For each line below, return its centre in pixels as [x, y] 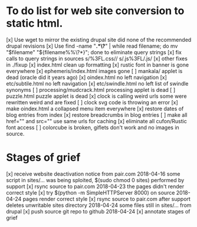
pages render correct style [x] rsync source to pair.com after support [106, 199]
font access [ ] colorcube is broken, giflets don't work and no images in [93, 127]
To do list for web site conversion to [95, 11]
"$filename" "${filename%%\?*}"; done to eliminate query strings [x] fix [94, 52]
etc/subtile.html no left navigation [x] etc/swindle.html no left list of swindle [97, 83]
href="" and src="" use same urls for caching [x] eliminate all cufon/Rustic [96, 121]
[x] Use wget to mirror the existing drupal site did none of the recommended [99, 40]
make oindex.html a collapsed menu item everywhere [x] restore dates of [95, 108]
